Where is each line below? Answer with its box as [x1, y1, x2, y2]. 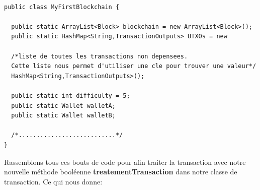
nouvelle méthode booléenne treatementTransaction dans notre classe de [4, 166, 237, 177]
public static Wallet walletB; [11, 112, 116, 119]
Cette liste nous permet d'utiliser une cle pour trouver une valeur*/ [11, 62, 256, 70]
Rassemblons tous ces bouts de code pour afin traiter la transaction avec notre [4, 156, 246, 167]
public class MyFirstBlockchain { [4, 3, 120, 11]
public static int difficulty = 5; [11, 92, 130, 99]
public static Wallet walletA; [11, 102, 116, 109]
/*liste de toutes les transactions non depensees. [11, 52, 188, 60]
